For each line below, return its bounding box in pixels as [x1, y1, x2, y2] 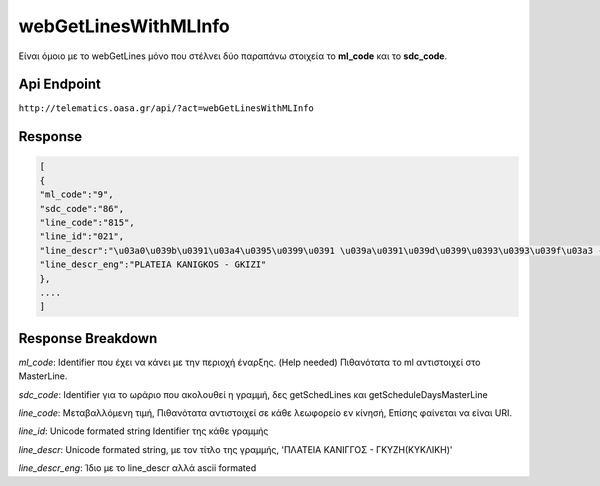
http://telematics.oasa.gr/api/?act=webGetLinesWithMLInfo [18, 103, 315, 114]
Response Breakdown [18, 330, 158, 347]
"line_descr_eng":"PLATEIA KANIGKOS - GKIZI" [39, 259, 267, 270]
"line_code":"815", [39, 217, 135, 229]
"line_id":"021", [39, 231, 125, 242]
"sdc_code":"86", [39, 203, 125, 214]
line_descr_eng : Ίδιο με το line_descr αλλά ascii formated [18, 462, 257, 474]
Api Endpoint [18, 76, 102, 93]
